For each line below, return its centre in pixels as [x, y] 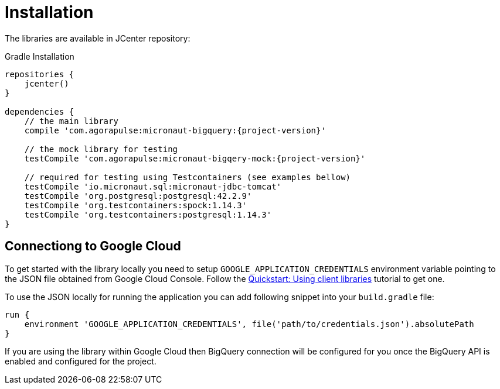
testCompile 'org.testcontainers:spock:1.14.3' [136, 205]
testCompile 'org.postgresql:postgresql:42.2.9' [138, 196]
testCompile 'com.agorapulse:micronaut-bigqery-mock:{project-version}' [195, 158]
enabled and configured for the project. [81, 361]
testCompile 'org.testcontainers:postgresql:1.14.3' [148, 214]
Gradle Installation [40, 56]
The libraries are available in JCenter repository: [98, 38]
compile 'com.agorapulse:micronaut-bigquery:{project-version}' [175, 130]
